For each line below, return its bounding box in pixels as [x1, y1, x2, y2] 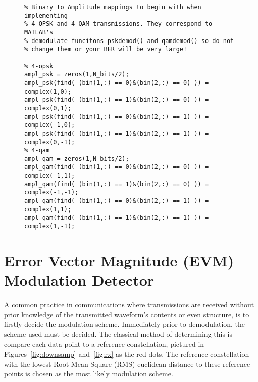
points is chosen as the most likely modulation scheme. [4, 368, 173, 379]
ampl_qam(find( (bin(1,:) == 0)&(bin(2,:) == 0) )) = [24, 163, 209, 171]
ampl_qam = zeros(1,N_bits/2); [24, 155, 129, 162]
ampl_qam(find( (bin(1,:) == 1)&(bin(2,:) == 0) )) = [24, 180, 209, 188]
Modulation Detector [4, 270, 154, 290]
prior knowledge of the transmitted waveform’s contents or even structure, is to [4, 309, 249, 319]
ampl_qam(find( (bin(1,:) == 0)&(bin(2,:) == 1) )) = [24, 197, 209, 205]
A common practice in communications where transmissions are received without [4, 299, 254, 310]
